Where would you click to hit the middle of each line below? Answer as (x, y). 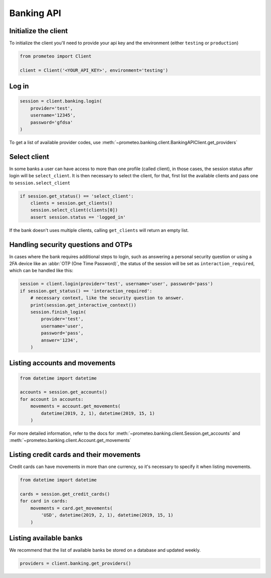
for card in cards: (44, 501)
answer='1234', (60, 340)
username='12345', (53, 115)
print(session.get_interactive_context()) (83, 305)
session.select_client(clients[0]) (74, 210)
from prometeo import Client (56, 56)
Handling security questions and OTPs (71, 244)
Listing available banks (46, 538)
